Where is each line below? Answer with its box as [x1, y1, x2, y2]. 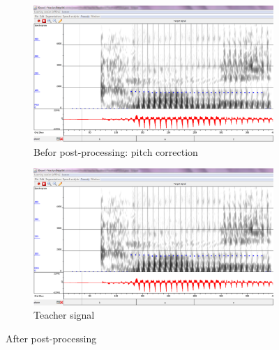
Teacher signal [33, 308, 95, 322]
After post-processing [6, 331, 97, 345]
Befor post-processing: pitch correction [33, 144, 198, 159]
